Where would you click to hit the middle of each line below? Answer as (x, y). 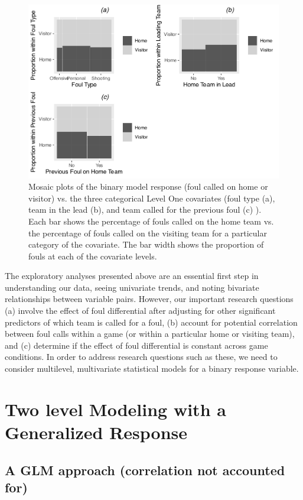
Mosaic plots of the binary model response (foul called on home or (148, 186)
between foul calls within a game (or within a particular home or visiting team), (150, 334)
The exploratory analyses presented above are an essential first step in (132, 276)
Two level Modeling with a (115, 409)
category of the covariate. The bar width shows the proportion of (146, 244)
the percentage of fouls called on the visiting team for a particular (148, 233)
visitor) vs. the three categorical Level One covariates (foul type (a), (152, 198)
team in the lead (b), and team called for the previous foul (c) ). (145, 210)
